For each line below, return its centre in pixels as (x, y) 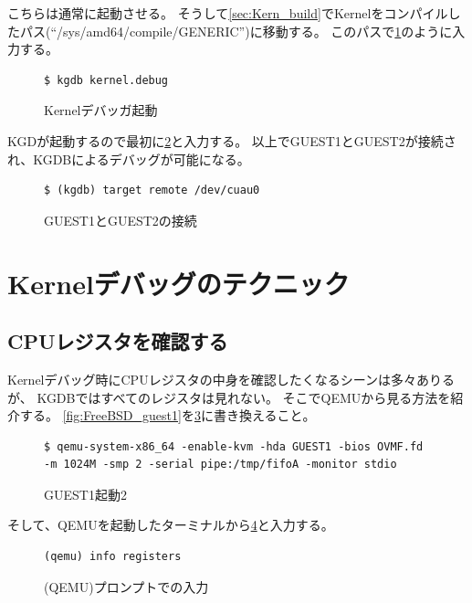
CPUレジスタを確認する (118, 341)
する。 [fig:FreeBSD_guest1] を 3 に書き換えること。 (168, 415)
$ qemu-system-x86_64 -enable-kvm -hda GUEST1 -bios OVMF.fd (234, 446)
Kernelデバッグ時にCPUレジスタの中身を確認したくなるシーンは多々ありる (231, 379)
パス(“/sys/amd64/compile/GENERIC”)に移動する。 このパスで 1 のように (236, 31)
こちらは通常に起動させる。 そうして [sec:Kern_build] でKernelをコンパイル (228, 13)
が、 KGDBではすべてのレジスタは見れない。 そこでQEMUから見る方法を (229, 397)
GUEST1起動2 (85, 494)
